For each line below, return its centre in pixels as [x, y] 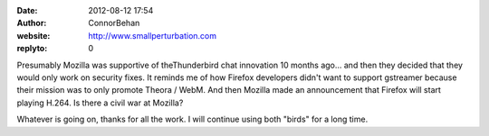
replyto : [32, 49]
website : [34, 35]
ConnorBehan [114, 23]
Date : [27, 10]
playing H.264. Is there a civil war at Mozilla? [100, 103]
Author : [32, 23]
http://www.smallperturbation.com [153, 35]
